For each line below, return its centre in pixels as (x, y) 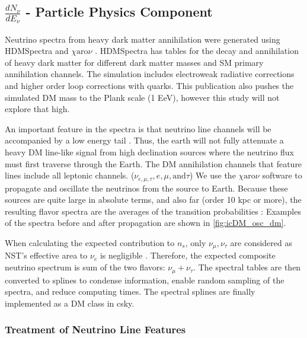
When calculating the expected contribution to (90, 243)
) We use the (213, 175)
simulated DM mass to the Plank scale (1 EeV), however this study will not (142, 97)
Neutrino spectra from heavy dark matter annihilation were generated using (143, 39)
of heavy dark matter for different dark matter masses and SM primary (134, 62)
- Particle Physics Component (119, 12)
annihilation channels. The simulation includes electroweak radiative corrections (150, 74)
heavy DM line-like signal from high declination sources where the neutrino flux (149, 152)
